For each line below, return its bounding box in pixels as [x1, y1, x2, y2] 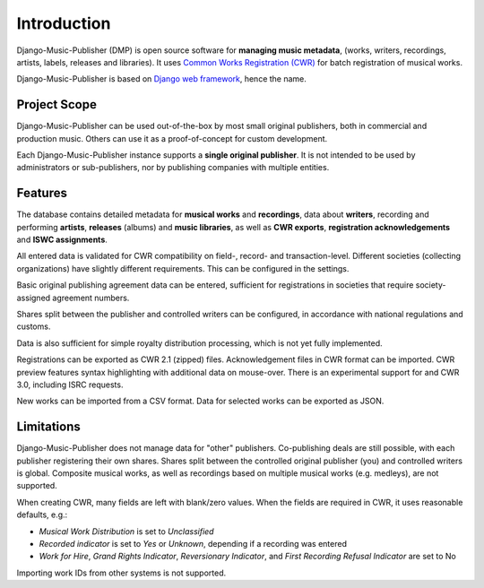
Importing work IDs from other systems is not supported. [16, 567, 227, 578]
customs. [16, 321, 51, 332]
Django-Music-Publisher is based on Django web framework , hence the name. [16, 73, 307, 84]
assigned [16, 292, 51, 303]
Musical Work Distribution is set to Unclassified [39, 525, 214, 537]
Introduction [16, 13, 111, 33]
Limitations [16, 419, 81, 435]
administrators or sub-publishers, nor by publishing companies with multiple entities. [16, 162, 330, 173]
